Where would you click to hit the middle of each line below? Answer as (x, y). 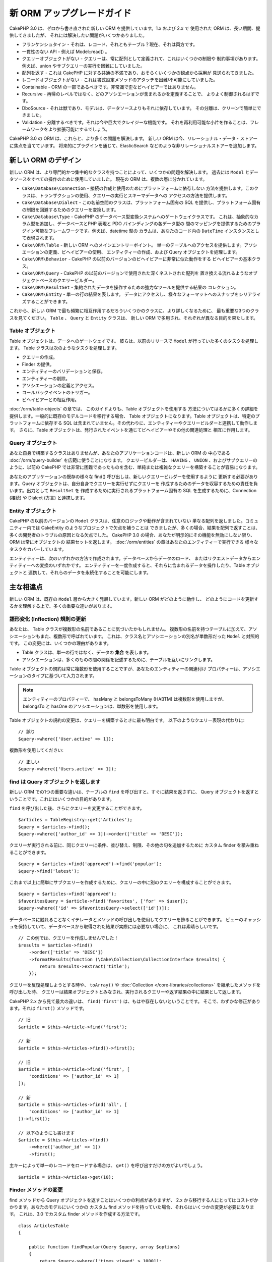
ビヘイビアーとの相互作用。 (51, 399)
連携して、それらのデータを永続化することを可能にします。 (89, 572)
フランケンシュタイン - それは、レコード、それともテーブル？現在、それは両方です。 (110, 44)
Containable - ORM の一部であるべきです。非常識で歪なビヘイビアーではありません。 (110, 87)
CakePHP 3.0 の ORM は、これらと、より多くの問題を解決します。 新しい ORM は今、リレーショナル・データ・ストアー (133, 138)
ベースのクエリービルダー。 (68, 280)
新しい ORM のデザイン (45, 160)
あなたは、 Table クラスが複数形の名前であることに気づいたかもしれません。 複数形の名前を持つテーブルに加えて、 (129, 629)
